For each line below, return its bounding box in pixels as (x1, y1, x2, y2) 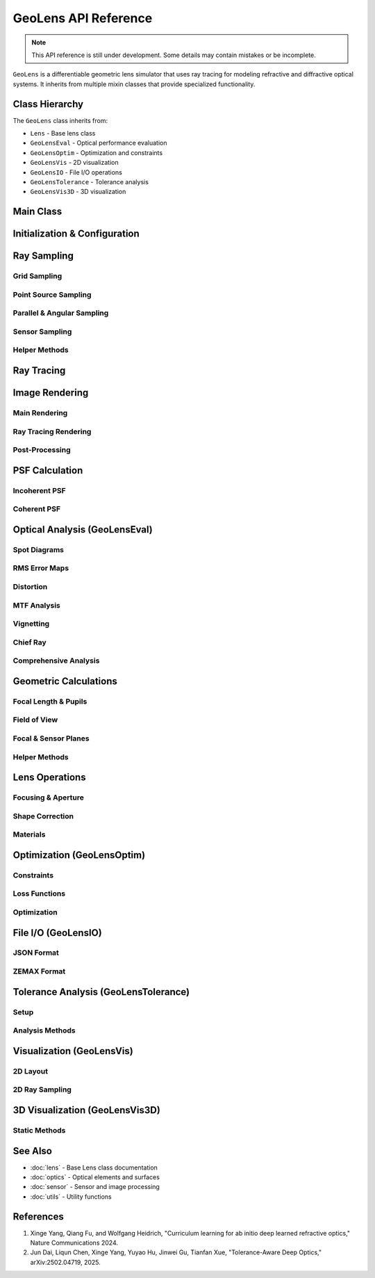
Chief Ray (12, 637, 47, 647)
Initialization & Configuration (12, 228, 140, 240)
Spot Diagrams (12, 544, 65, 554)
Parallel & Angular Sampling (12, 308, 109, 318)
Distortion (12, 581, 48, 591)
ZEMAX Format (12, 966, 66, 976)
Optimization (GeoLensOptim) (12, 849, 146, 861)
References (12, 1211, 64, 1222)
